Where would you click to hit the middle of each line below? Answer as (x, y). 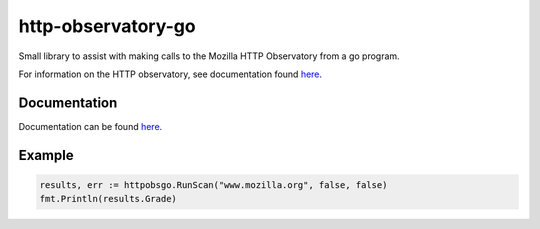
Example (46, 155)
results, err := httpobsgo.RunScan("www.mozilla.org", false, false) (213, 184)
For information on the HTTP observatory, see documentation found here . (170, 74)
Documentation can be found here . (90, 126)
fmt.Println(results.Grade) (108, 199)
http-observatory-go (107, 26)
